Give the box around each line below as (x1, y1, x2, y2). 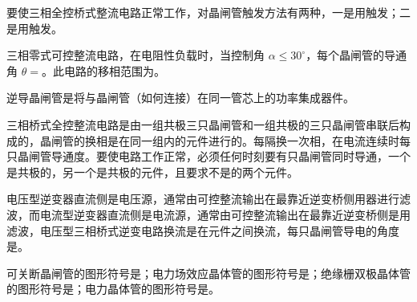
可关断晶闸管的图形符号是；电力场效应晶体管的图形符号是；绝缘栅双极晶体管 (6, 264, 411, 281)
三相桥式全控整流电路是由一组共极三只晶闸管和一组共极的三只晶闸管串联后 (6, 116, 399, 133)
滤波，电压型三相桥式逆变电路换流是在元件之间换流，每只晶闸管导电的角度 (6, 222, 399, 239)
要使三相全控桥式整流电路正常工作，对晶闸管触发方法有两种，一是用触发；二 (6, 4, 411, 20)
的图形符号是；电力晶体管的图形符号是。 (6, 280, 220, 297)
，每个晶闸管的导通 (306, 47, 407, 63)
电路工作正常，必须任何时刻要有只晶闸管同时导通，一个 (118, 148, 411, 165)
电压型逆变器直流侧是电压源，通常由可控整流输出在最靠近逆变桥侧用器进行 (6, 190, 399, 207)
